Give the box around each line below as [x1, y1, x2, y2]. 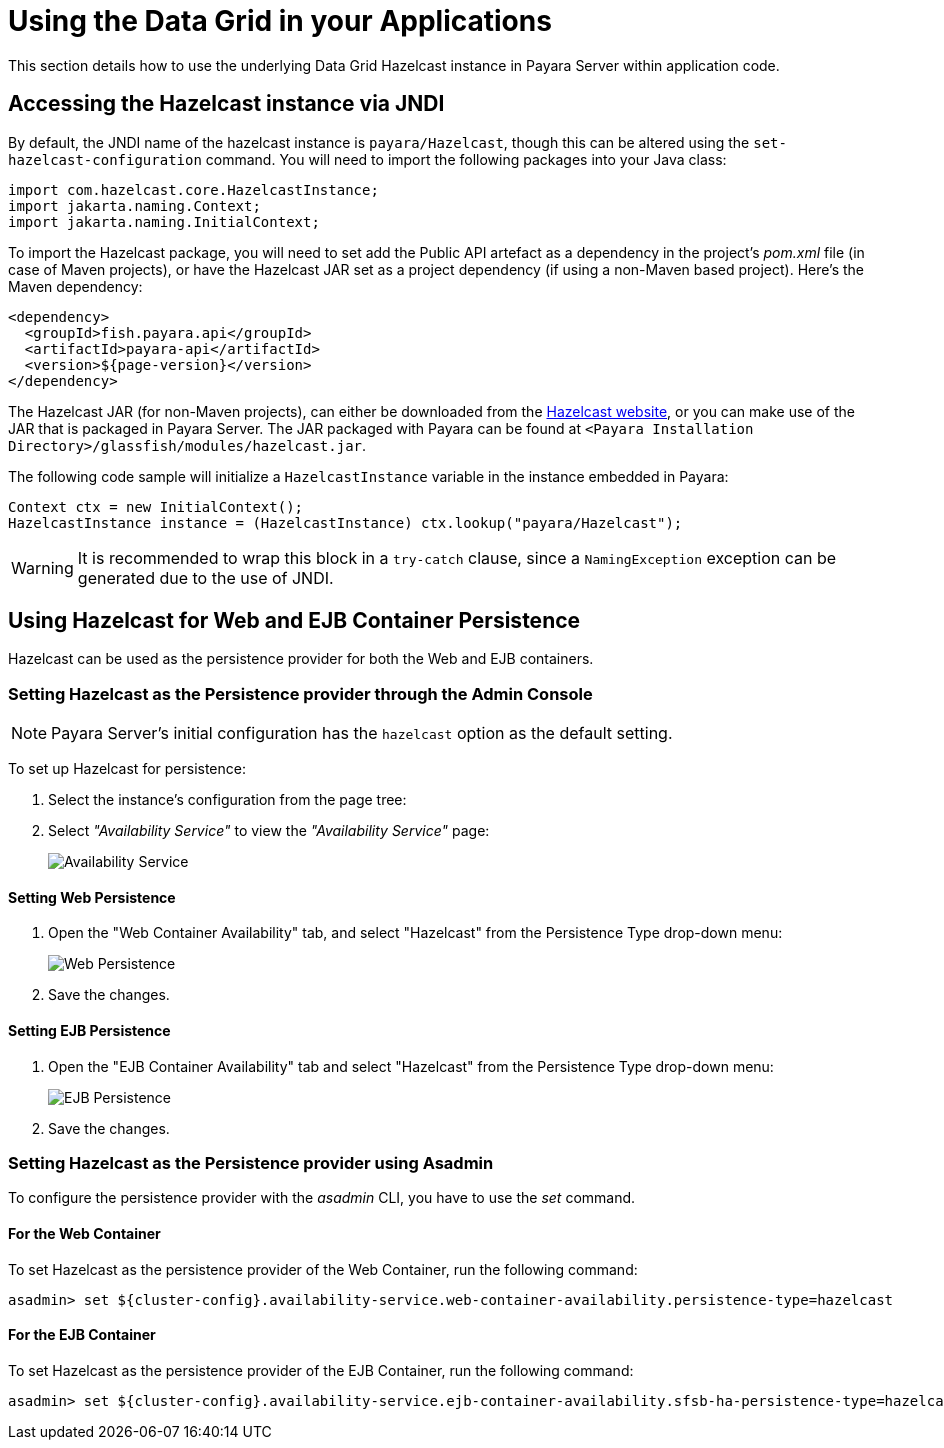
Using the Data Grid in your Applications [8, 4, 552, 38]
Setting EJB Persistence [8, 1022, 171, 1040]
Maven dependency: [8, 277, 143, 295]
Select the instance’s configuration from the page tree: [48, 791, 407, 809]
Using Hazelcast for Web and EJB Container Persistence [8, 608, 581, 634]
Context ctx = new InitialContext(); [8, 498, 304, 515]
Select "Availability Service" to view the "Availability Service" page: [48, 822, 490, 840]
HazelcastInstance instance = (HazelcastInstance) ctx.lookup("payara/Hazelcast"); [8, 514, 683, 531]
